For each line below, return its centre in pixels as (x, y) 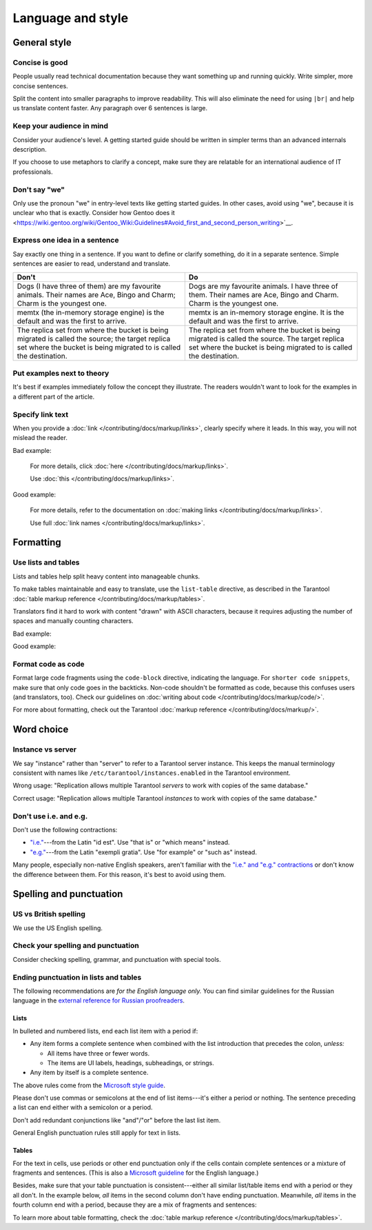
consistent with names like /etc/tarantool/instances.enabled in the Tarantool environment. (152, 773)
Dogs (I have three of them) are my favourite (89, 286)
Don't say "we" (39, 190)
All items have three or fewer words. (99, 1053)
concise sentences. (40, 85)
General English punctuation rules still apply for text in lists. (97, 1133)
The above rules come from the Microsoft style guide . (89, 1085)
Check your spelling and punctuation (76, 946)
